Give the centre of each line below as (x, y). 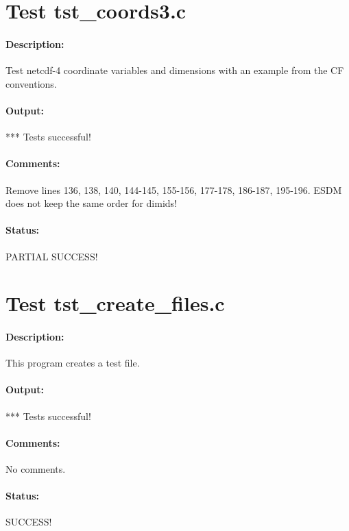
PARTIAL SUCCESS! (52, 256)
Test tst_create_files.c (115, 303)
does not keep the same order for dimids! (91, 203)
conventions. (31, 83)
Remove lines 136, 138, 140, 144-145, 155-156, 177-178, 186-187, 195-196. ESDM (174, 189)
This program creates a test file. (73, 363)
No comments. (36, 469)
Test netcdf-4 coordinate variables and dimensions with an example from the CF (175, 70)
